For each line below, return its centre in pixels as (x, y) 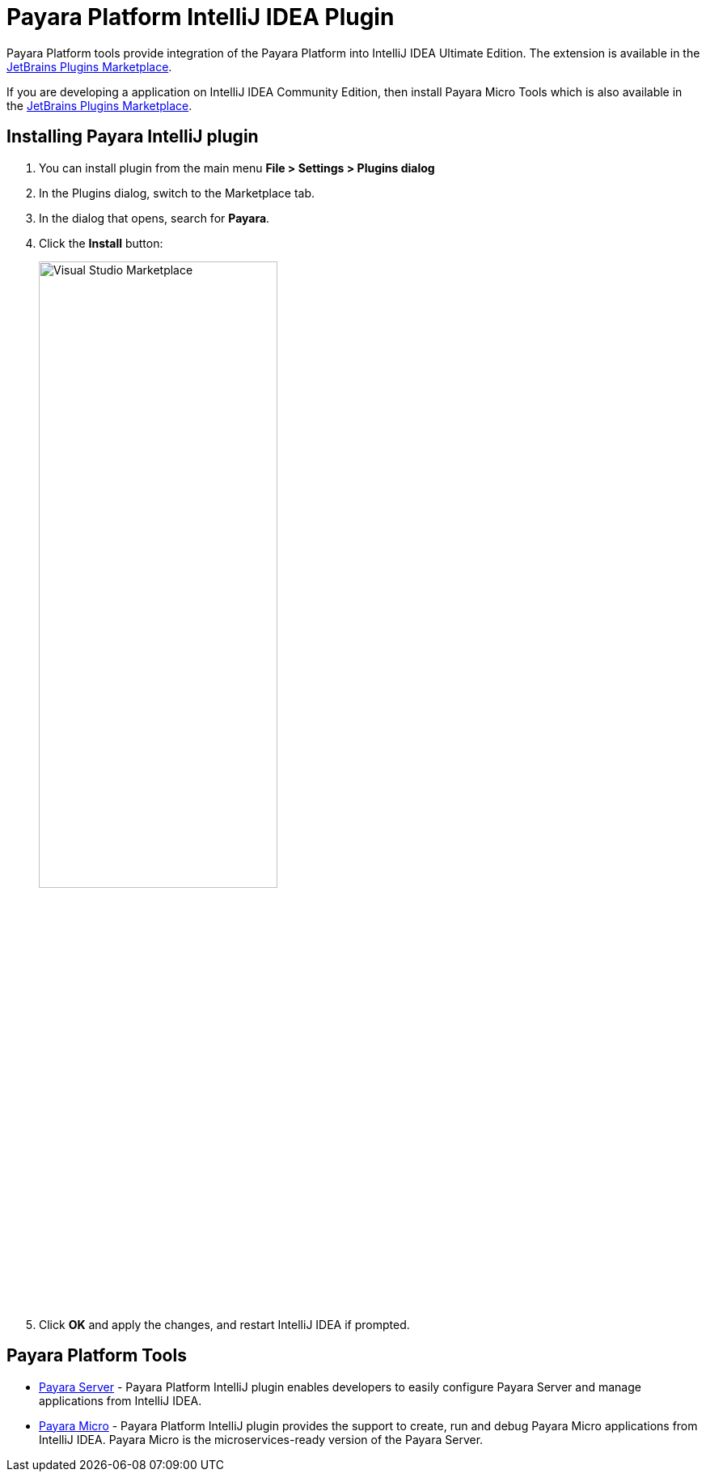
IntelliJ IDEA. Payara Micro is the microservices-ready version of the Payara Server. (261, 1439)
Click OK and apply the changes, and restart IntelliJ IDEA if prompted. (224, 1324)
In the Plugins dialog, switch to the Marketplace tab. (177, 193)
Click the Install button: (101, 243)
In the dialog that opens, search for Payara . (154, 218)
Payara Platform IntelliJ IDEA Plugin (201, 17)
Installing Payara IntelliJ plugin (133, 137)
